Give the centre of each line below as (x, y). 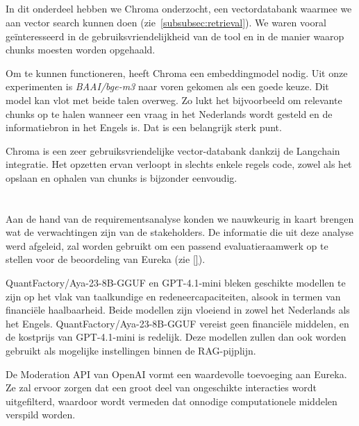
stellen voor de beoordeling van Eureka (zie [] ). (106, 259)
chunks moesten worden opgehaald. (81, 50)
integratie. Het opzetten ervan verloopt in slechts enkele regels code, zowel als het (179, 164)
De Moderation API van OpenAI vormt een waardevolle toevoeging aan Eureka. (176, 374)
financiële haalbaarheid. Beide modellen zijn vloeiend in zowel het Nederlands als (178, 310)
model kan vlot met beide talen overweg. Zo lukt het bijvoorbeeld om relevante (174, 100)
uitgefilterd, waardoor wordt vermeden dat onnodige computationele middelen (172, 401)
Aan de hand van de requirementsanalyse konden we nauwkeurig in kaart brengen (180, 218)
